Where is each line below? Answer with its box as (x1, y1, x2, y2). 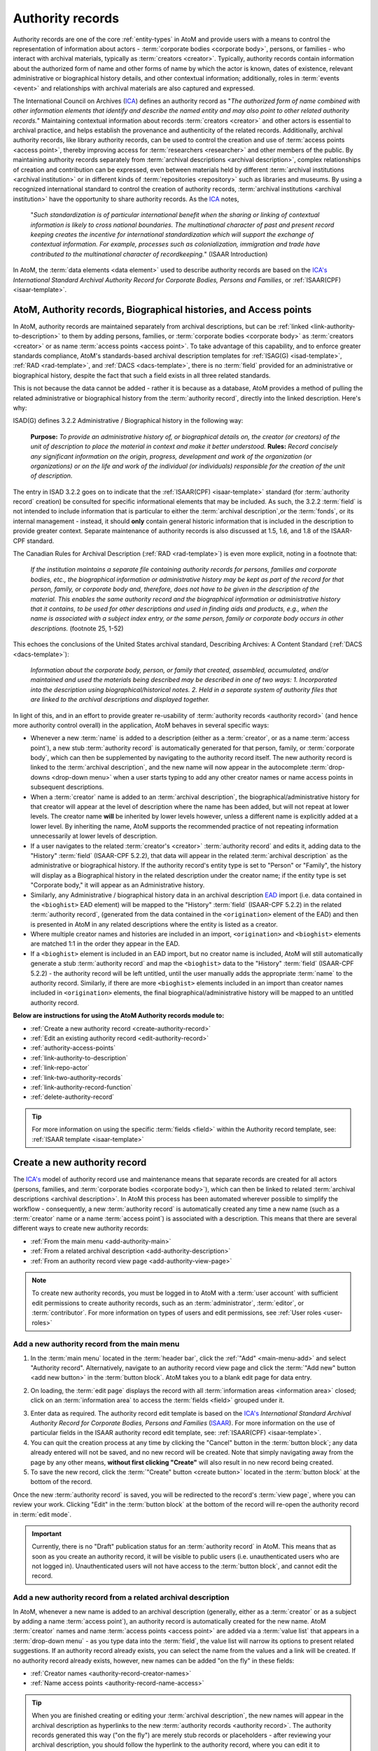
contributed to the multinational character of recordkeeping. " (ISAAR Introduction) (30, 249, 268, 258)
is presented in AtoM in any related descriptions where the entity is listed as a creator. (30, 920, 278, 928)
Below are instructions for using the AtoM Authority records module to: (13, 1011, 225, 1020)
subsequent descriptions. (30, 783, 104, 791)
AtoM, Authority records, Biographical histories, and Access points (13, 303, 312, 315)
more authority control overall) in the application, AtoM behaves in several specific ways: (13, 721, 269, 729)
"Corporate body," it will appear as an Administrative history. (30, 881, 205, 890)
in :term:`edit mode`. (13, 1510, 72, 1518)
